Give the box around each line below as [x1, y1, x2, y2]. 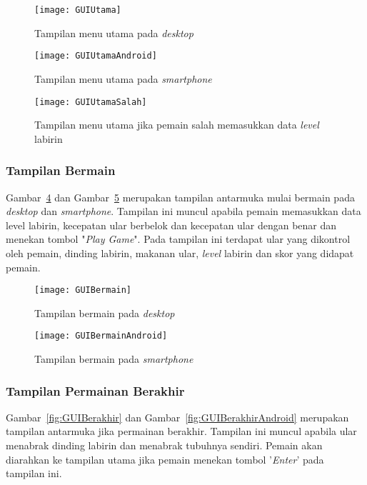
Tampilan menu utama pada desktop [34, 25, 193, 40]
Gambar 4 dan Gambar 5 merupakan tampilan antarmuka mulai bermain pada [6, 189, 355, 204]
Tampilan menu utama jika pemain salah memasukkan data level [34, 117, 319, 132]
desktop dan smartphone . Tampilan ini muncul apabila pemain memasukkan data [6, 204, 361, 219]
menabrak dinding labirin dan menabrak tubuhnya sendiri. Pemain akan [6, 438, 323, 453]
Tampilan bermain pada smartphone [34, 351, 193, 366]
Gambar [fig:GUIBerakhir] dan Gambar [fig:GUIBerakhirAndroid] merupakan [6, 409, 349, 424]
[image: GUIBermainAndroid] [34, 331, 168, 341]
